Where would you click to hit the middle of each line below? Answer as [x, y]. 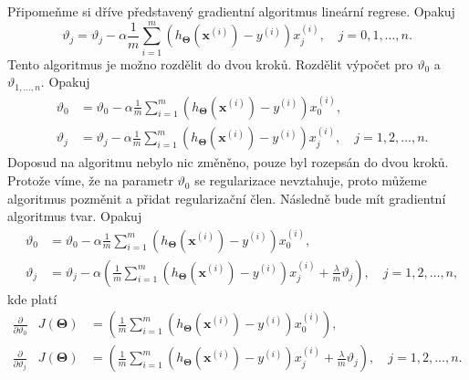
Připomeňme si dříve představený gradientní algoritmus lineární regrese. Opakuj [231, 11]
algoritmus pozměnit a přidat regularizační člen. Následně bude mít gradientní [227, 198]
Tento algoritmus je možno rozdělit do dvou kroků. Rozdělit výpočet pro [210, 63]
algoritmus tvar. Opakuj [75, 216]
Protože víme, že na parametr [90, 180]
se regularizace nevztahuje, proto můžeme [311, 180]
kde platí [32, 298]
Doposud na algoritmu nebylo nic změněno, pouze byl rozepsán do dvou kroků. [228, 162]
